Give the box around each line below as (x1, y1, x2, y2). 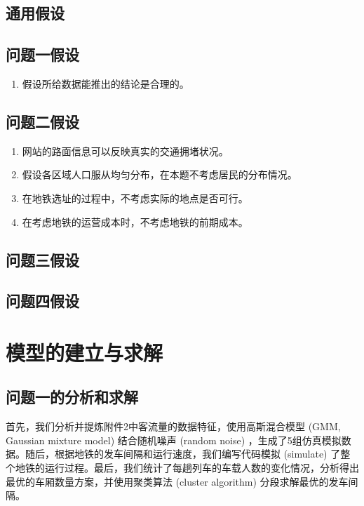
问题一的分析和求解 (6, 386, 138, 408)
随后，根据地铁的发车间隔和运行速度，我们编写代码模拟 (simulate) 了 (25, 446, 341, 461)
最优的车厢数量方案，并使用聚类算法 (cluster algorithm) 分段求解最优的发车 (6, 474, 349, 488)
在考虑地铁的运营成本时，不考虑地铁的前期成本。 (22, 214, 248, 229)
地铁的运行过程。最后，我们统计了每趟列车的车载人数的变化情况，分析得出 (15, 460, 359, 475)
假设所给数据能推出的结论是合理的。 (22, 76, 189, 91)
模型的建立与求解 (6, 338, 163, 366)
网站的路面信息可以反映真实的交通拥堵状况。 (22, 143, 229, 158)
